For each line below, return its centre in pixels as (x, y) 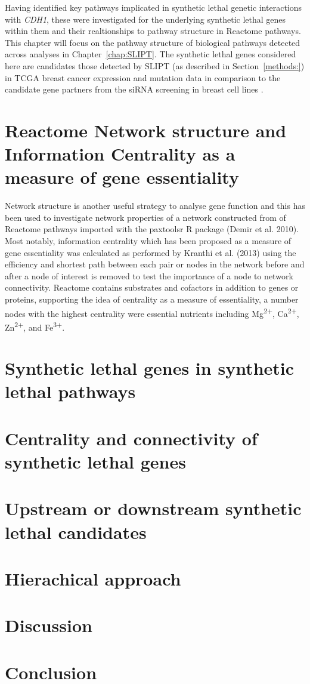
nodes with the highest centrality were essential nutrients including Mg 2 (136, 312)
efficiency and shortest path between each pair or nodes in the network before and (155, 264)
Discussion (49, 625)
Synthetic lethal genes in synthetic (150, 368)
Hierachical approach (93, 578)
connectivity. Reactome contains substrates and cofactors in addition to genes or (152, 287)
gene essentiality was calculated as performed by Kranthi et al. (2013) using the (151, 252)
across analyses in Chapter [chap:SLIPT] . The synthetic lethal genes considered (151, 54)
